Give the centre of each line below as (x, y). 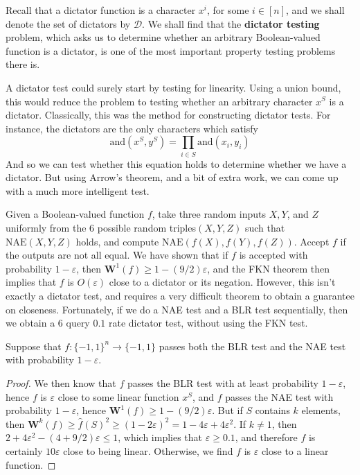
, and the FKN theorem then (268, 268)
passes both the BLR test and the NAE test (252, 346)
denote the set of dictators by (68, 23)
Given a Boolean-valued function (75, 214)
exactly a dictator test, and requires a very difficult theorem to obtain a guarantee (180, 296)
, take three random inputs (209, 214)
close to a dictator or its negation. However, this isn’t (222, 282)
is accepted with (273, 255)
